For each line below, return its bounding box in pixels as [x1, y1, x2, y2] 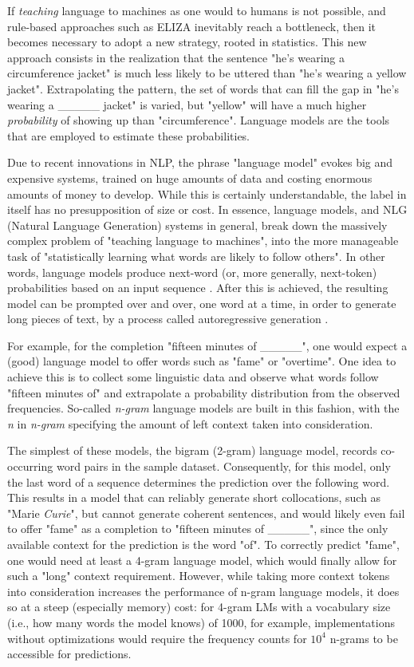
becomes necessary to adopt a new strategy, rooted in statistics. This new [7, 34, 367, 50]
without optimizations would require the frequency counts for [7, 630, 307, 646]
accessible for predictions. [7, 645, 132, 662]
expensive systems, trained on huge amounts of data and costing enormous [7, 169, 373, 186]
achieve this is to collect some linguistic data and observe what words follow [7, 369, 379, 385]
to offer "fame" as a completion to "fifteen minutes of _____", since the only [7, 520, 388, 537]
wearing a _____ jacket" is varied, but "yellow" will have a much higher [7, 96, 367, 112]
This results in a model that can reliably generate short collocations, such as [7, 489, 381, 506]
